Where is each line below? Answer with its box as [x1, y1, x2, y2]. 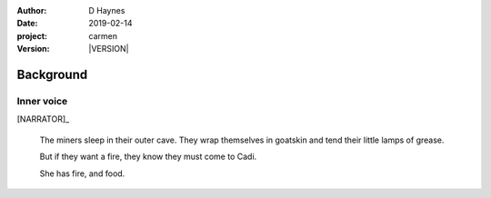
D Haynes [88, 5, 125, 15]
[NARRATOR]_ [16, 114, 70, 124]
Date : [16, 18, 38, 29]
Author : [16, 5, 47, 15]
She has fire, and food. [39, 168, 125, 179]
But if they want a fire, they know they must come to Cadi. [39, 151, 257, 163]
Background [16, 66, 88, 82]
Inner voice [16, 94, 68, 107]
